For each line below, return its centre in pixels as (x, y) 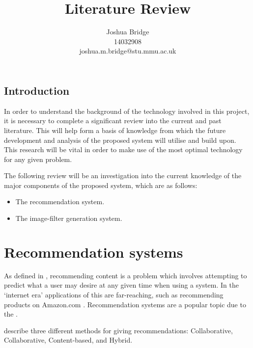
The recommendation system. (60, 201)
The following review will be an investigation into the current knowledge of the (123, 175)
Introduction (37, 90)
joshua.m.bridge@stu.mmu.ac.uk (128, 51)
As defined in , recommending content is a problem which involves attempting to (126, 275)
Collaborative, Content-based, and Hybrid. (68, 340)
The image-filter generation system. (69, 218)
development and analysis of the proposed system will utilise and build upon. (120, 140)
